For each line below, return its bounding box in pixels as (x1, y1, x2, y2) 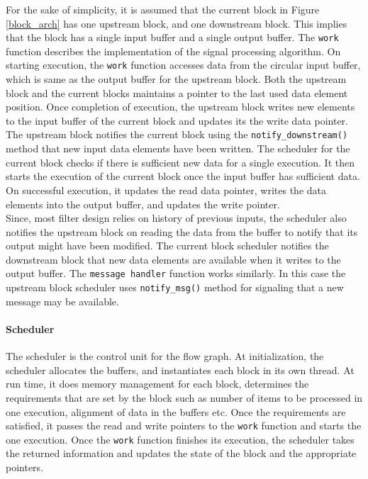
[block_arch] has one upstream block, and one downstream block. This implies (6, 16, 347, 30)
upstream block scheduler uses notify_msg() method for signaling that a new (6, 280, 344, 295)
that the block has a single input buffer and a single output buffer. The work (6, 30, 339, 45)
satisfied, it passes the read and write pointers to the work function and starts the (6, 418, 362, 433)
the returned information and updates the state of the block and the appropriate (6, 446, 357, 461)
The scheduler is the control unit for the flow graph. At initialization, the (6, 349, 324, 364)
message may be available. (6, 293, 119, 308)
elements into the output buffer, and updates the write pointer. (6, 196, 280, 211)
